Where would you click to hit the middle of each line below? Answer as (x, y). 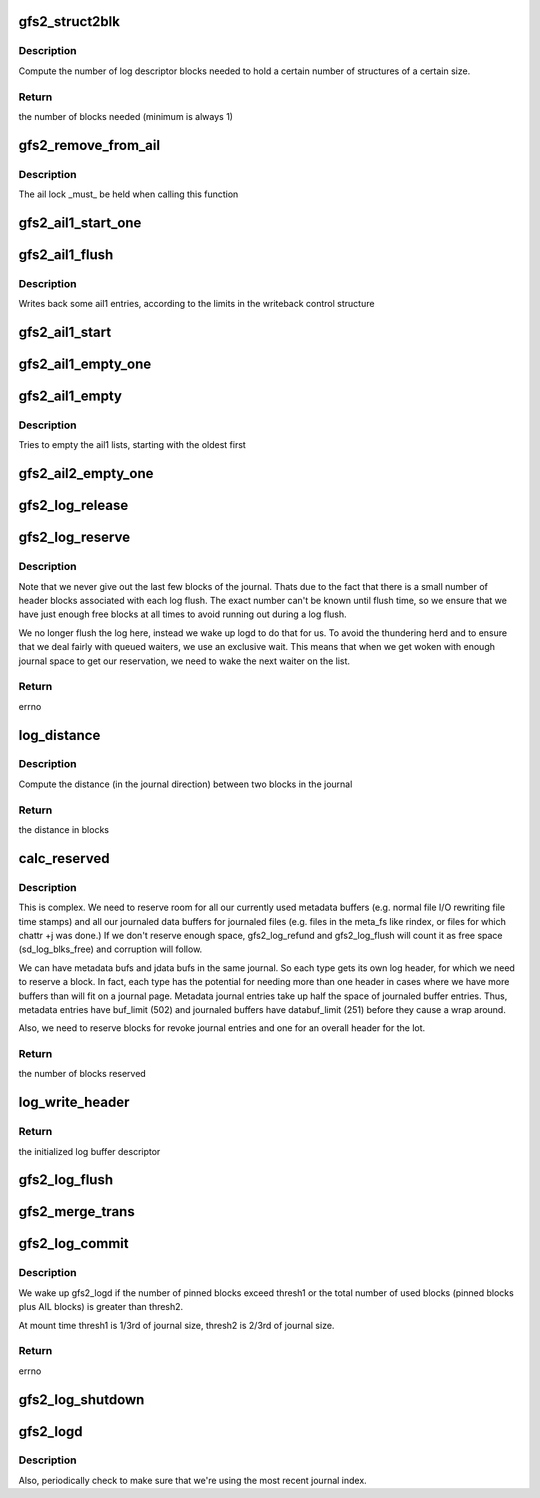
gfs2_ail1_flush (66, 254)
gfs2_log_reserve (74, 537)
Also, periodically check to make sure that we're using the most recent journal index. (192, 1480)
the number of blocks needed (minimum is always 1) (126, 116)
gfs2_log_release (73, 505)
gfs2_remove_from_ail (89, 145)
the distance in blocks (64, 829)
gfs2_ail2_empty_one (86, 473)
